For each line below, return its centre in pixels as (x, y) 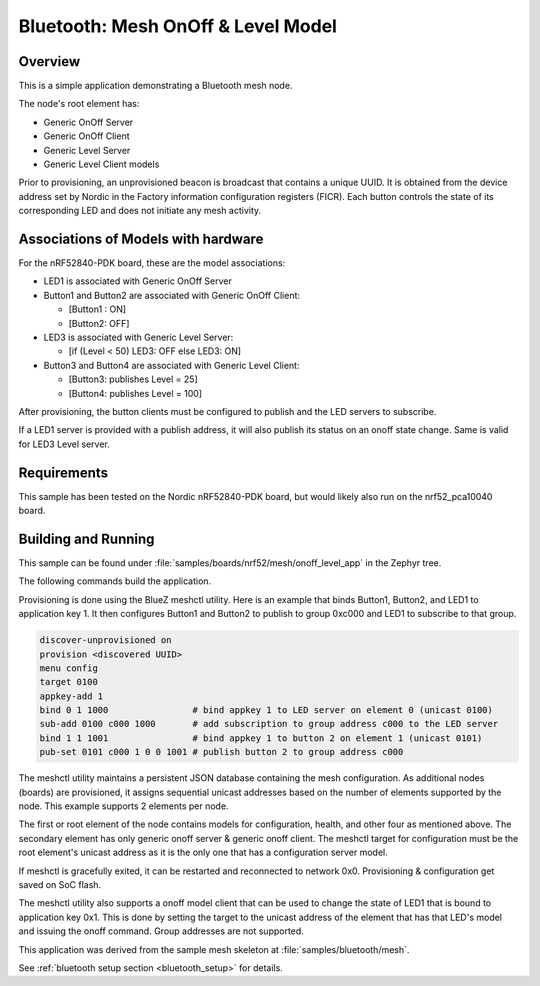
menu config (69, 668)
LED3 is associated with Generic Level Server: (138, 337)
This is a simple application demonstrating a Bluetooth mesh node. (155, 86)
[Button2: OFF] (99, 323)
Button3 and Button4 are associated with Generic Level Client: (171, 365)
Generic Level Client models (101, 164)
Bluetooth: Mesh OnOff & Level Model (177, 26)
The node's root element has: (79, 104)
